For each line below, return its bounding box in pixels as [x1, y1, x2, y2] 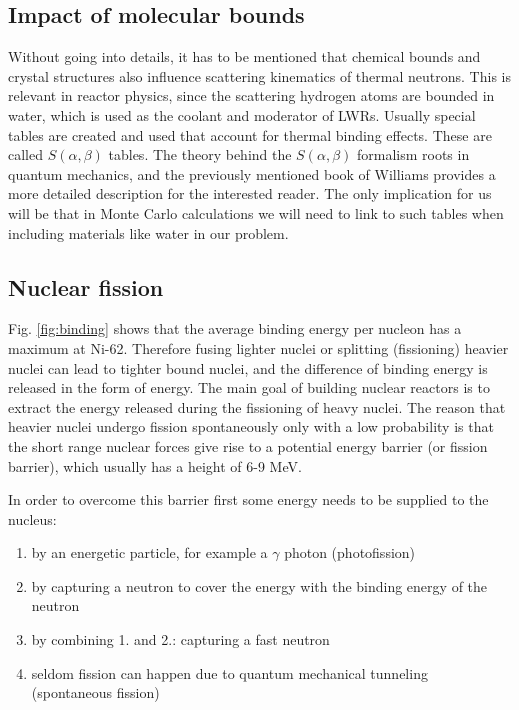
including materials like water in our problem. [8, 222, 289, 243]
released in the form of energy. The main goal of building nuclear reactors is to [8, 377, 490, 398]
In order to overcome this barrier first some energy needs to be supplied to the [8, 489, 489, 510]
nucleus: [8, 508, 57, 529]
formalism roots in [356, 144, 470, 165]
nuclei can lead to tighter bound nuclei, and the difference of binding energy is [8, 357, 488, 378]
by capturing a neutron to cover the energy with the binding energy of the [31, 575, 488, 596]
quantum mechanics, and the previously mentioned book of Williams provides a [8, 163, 496, 184]
